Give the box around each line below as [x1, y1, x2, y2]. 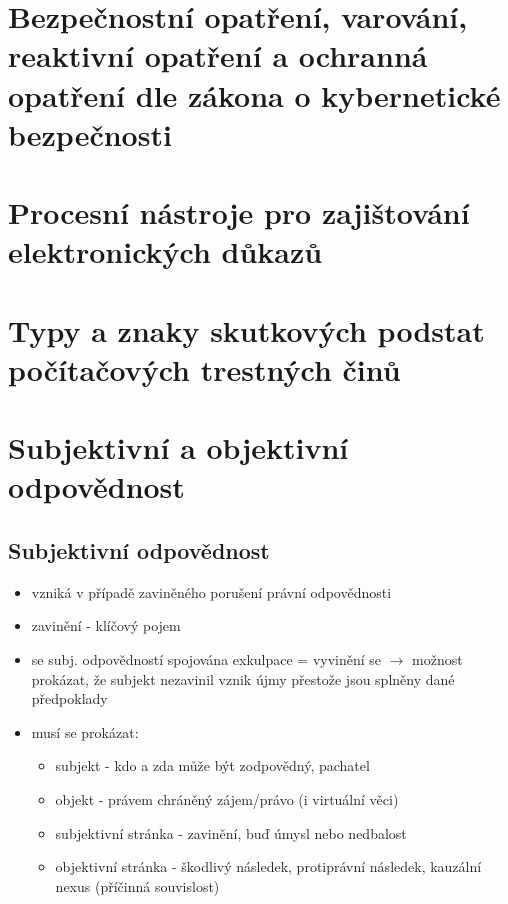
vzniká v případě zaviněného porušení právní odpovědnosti [31, 581, 392, 602]
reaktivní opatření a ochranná [8, 35, 428, 76]
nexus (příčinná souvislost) [55, 875, 220, 896]
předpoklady [31, 688, 108, 709]
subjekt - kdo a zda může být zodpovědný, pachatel [55, 755, 370, 776]
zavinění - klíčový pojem [31, 615, 181, 636]
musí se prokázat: [31, 721, 139, 742]
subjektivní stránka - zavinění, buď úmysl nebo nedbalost [55, 822, 407, 843]
